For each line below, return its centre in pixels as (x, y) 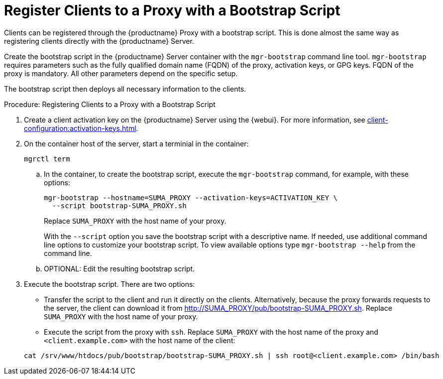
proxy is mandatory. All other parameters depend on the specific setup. (121, 73)
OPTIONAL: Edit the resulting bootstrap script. (119, 268)
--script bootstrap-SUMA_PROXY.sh (119, 205)
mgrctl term (47, 159)
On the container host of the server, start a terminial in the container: (136, 143)
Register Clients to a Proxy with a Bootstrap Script (172, 10)
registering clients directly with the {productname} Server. (99, 41)
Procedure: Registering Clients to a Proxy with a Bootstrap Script (110, 104)
